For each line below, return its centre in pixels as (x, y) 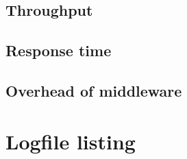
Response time (59, 50)
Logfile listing (71, 141)
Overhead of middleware (94, 90)
